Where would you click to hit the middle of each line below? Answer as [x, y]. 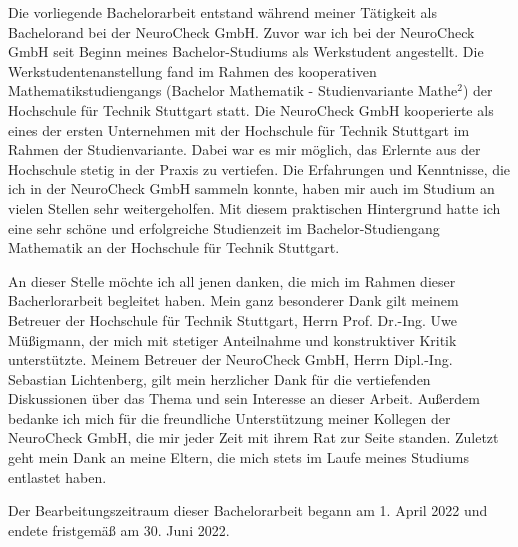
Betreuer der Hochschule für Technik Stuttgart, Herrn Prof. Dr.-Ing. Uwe [233, 319]
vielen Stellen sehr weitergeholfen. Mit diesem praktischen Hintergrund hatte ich [254, 207]
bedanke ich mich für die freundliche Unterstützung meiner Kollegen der [229, 417]
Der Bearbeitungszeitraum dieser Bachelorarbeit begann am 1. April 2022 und [248, 510]
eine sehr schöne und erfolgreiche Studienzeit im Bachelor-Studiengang [224, 227]
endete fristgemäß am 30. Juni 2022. [119, 529]
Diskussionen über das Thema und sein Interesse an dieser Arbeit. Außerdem [244, 398]
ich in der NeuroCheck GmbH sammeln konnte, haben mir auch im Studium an [251, 188]
